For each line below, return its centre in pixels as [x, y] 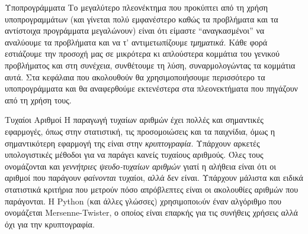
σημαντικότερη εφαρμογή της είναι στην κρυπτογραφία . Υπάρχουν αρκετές [132, 143]
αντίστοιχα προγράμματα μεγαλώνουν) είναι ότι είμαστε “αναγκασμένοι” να [135, 30]
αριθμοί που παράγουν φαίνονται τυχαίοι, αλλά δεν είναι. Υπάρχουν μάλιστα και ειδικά [154, 178]
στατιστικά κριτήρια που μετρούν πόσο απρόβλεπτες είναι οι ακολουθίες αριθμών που [152, 189]
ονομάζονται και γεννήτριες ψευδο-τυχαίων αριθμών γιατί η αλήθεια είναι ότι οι [140, 166]
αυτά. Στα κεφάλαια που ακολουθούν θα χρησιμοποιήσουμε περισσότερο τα [135, 77]
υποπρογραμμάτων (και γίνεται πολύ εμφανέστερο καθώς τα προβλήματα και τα [142, 19]
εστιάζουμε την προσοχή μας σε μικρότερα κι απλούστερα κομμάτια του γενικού [142, 53]
